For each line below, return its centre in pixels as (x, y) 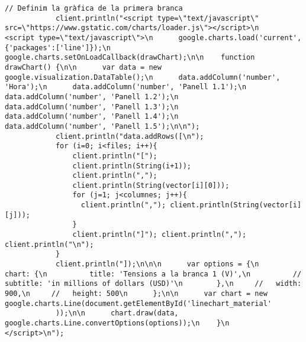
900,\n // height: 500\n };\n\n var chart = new (136, 294)
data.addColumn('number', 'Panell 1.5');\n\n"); (102, 126)
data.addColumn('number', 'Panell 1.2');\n (92, 97)
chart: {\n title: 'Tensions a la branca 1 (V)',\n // (153, 274)
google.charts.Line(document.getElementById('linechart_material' (138, 303)
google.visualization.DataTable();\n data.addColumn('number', (143, 77)
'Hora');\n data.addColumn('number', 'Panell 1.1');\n (126, 87)
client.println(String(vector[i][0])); (151, 185)
